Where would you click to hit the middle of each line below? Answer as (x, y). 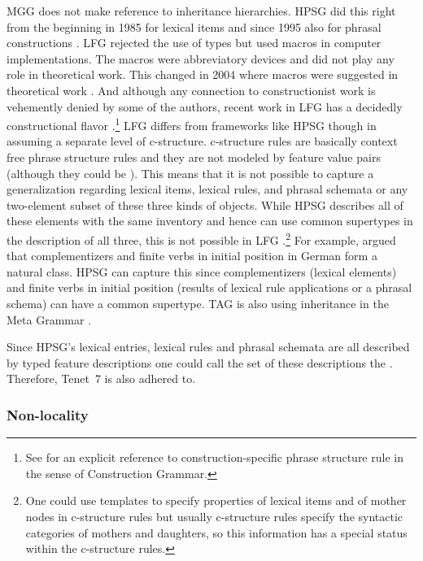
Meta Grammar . (49, 319)
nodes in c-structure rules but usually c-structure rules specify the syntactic (214, 516)
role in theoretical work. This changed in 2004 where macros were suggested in (203, 74)
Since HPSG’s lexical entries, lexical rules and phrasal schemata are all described (208, 347)
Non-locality (48, 414)
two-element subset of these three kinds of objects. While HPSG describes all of (205, 204)
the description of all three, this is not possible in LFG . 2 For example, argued (201, 238)
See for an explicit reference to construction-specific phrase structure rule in (214, 457)
